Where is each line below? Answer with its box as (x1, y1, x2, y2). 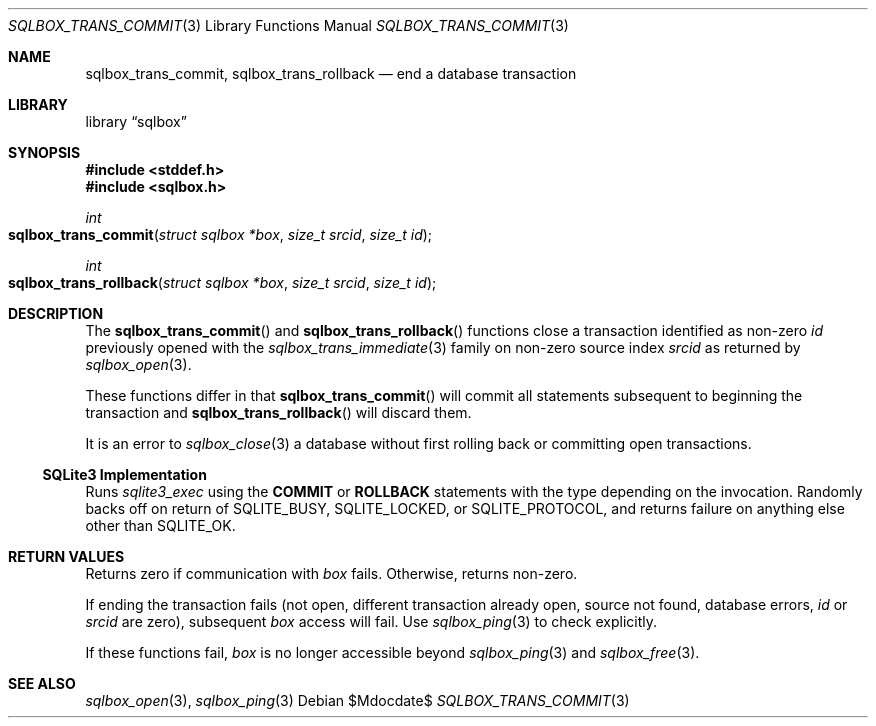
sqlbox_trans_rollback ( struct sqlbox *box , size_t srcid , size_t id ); (8, 274, 437, 291)
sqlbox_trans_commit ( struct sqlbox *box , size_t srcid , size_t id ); (8, 226, 433, 243)
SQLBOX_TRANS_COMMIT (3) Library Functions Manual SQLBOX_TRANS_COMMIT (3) (8, 17, 569, 34)
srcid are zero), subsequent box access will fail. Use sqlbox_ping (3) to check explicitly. (85, 613, 657, 630)
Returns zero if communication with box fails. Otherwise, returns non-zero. (85, 565, 578, 582)
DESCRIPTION (8, 305, 104, 322)
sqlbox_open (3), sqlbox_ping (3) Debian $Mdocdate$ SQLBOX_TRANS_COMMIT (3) (85, 692, 630, 709)
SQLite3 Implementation (42, 466, 207, 483)
